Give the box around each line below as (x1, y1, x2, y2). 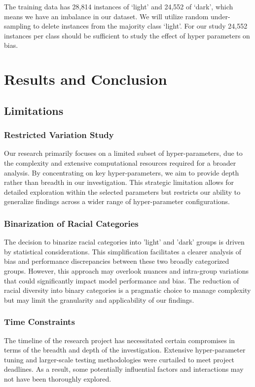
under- (211, 11, 230, 21)
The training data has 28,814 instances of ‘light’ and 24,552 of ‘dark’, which (4, 1, 233, 11)
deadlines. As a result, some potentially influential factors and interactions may (4, 364, 244, 374)
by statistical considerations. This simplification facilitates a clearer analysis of (4, 246, 242, 256)
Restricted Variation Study (4, 129, 114, 141)
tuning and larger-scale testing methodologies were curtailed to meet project (4, 354, 235, 364)
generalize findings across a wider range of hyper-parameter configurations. (4, 196, 230, 207)
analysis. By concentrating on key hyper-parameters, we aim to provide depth (4, 167, 239, 177)
